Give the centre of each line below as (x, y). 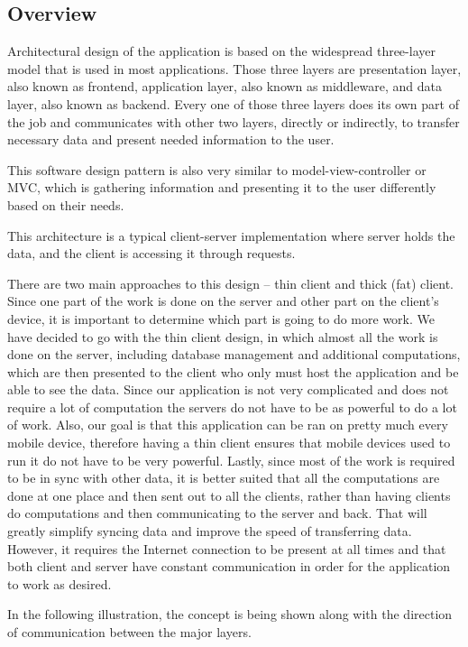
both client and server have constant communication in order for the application (229, 566)
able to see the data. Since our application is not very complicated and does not (228, 389)
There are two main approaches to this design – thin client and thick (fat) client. (230, 283)
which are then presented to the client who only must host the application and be (233, 371)
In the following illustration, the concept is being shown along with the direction (230, 614)
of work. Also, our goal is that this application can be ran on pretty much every (228, 425)
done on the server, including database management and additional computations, (234, 354)
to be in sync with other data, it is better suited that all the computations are (224, 478)
